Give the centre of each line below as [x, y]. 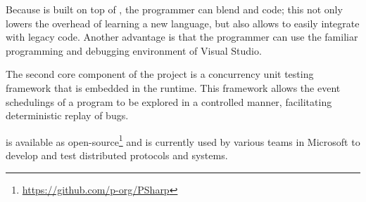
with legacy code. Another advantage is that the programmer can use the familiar [182, 37]
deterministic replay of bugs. [67, 115]
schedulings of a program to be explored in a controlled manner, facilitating [169, 101]
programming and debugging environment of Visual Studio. [134, 50]
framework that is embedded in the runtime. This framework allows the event [173, 87]
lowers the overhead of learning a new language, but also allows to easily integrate [183, 23]
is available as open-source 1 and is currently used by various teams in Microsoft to [183, 140]
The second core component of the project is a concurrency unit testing [160, 74]
